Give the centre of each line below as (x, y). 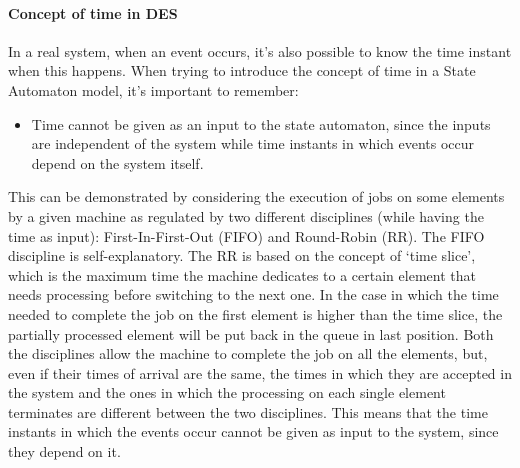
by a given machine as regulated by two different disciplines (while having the (246, 215)
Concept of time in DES (93, 12)
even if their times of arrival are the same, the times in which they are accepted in (260, 372)
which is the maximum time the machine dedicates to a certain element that (242, 274)
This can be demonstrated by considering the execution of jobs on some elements (256, 196)
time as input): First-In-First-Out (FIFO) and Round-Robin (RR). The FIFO (246, 235)
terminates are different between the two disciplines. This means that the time (248, 411)
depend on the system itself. (117, 162)
